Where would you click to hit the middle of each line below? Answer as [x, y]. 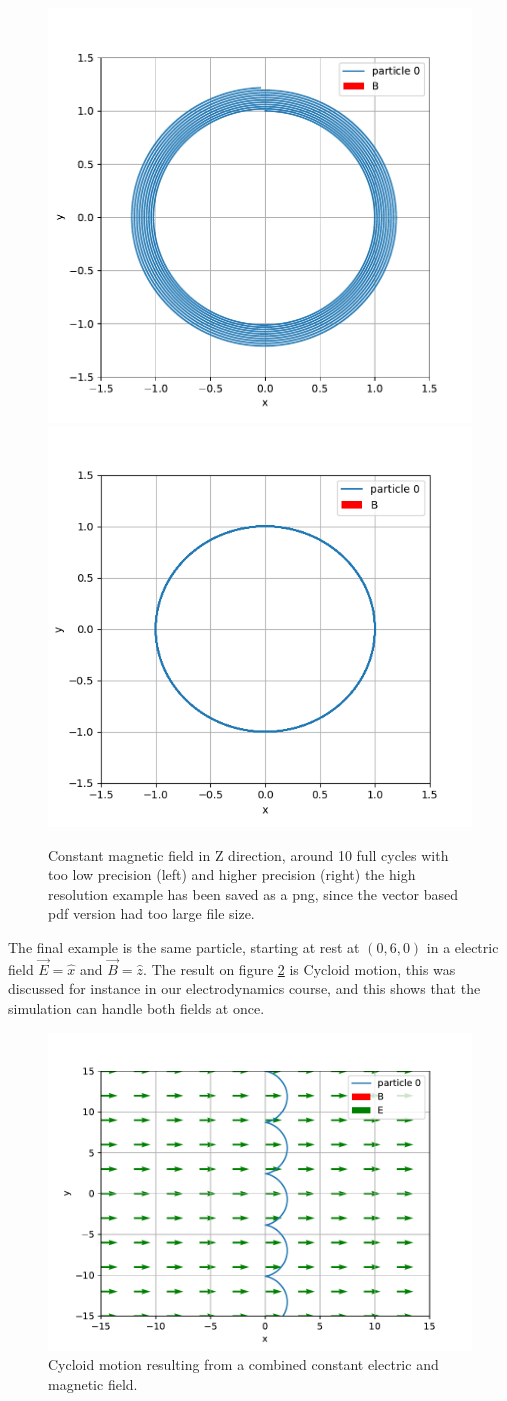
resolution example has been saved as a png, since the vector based [253, 893]
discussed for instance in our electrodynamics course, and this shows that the [244, 988]
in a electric [462, 947]
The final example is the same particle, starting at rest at [184, 947]
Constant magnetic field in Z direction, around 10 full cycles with [248, 854]
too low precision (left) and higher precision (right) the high [232, 874]
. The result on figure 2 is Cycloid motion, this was [299, 968]
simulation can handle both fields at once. [136, 1008]
